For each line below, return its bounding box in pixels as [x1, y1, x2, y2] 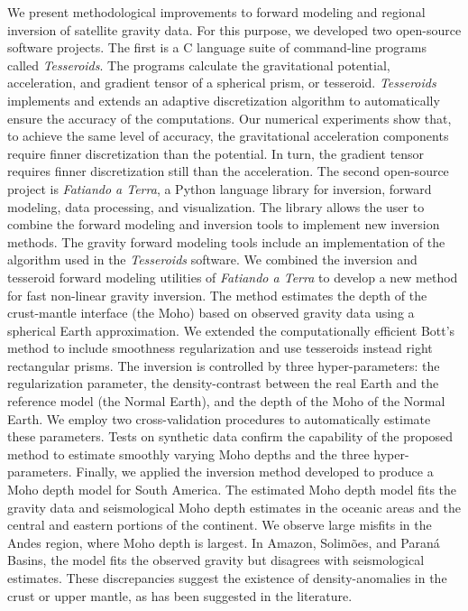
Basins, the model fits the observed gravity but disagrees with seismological [7, 551, 425, 569]
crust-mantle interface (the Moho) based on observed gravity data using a [7, 303, 415, 322]
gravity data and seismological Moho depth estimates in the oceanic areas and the [7, 497, 461, 516]
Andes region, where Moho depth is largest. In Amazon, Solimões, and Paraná [7, 532, 440, 551]
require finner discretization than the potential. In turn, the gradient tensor [7, 143, 425, 162]
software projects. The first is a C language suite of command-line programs [7, 38, 427, 57]
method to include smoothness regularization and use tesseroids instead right [7, 338, 433, 357]
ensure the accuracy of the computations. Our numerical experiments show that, [7, 108, 452, 127]
